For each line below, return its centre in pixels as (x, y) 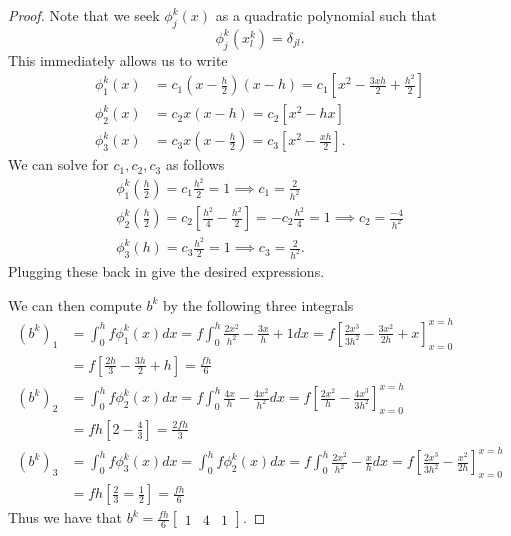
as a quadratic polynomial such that (326, 15)
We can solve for (58, 164)
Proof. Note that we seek (84, 15)
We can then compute (75, 304)
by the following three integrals (258, 304)
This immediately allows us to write (118, 59)
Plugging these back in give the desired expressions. (166, 271)
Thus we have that (65, 517)
